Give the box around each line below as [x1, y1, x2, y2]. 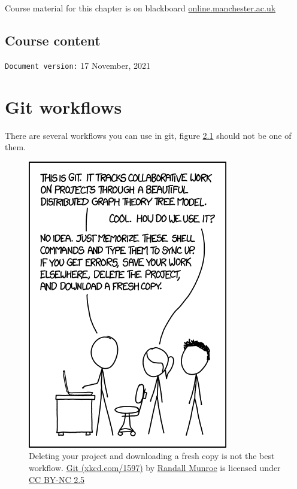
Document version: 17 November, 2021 [5, 59, 151, 71]
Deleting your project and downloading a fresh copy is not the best [29, 449, 275, 462]
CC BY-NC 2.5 [29, 473, 85, 485]
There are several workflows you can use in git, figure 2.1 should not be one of [5, 129, 292, 141]
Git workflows [5, 94, 122, 119]
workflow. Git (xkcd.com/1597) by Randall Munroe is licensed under [29, 461, 281, 473]
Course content [5, 31, 101, 49]
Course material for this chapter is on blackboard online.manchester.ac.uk [5, 2, 276, 14]
